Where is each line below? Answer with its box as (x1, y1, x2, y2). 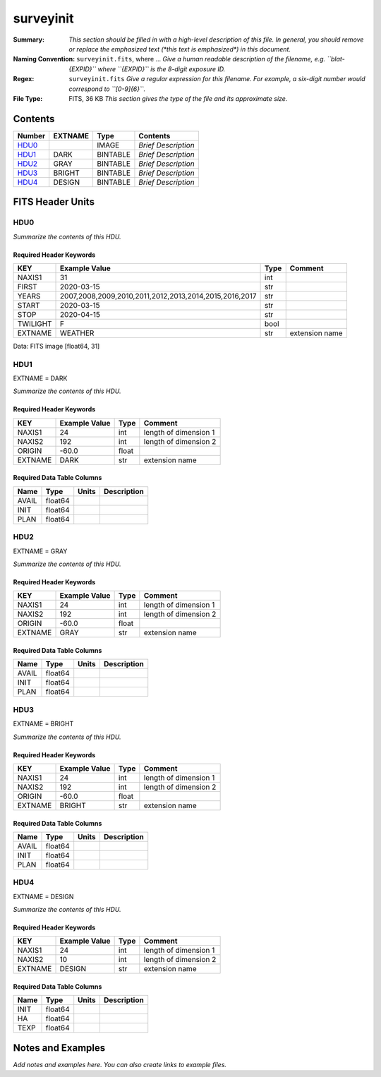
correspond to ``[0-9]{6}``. (68, 85, 146, 93)
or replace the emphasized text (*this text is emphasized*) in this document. (68, 44, 291, 53)
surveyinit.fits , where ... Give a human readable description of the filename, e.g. (76, 55, 326, 64)
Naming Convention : (13, 55, 75, 64)
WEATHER (60, 328, 95, 338)
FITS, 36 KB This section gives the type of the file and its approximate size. (68, 94, 288, 102)
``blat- (327, 55, 345, 64)
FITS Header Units (13, 196, 95, 208)
